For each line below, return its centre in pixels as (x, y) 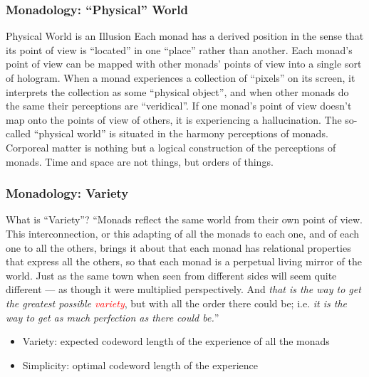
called (18, 133)
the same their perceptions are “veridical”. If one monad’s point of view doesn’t (179, 106)
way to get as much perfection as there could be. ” (113, 317)
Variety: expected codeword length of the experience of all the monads (176, 341)
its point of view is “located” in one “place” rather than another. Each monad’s (179, 49)
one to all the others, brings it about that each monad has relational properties (178, 247)
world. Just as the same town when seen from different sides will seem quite (171, 275)
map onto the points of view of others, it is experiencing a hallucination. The (174, 119)
